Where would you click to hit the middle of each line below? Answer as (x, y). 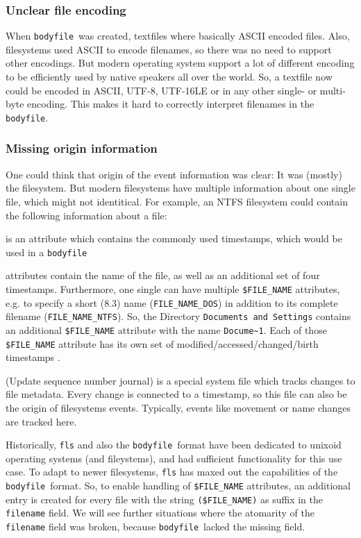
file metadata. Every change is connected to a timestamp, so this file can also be (176, 394)
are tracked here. (41, 421)
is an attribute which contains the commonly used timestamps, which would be (174, 238)
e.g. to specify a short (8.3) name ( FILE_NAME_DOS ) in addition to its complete (172, 302)
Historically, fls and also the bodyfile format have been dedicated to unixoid (174, 445)
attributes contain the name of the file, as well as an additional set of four (163, 275)
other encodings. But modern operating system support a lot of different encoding (180, 63)
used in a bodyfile (47, 252)
